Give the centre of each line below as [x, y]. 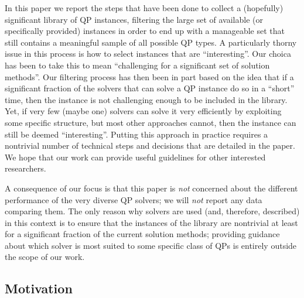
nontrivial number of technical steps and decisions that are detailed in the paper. [150, 145]
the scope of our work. [45, 257]
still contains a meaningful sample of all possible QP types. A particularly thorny [151, 42]
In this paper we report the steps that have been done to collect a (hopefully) [144, 8]
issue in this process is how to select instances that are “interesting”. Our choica [148, 54]
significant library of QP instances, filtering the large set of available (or [134, 19]
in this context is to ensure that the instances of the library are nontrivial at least [151, 222]
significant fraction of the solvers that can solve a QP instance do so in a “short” [150, 88]
